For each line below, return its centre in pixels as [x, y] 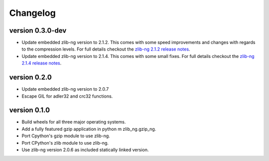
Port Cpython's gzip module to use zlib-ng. [66, 136]
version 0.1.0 [29, 110]
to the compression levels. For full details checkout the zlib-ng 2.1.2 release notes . [106, 49]
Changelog [32, 13]
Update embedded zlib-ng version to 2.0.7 [65, 89]
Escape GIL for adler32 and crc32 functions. [67, 96]
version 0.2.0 [30, 78]
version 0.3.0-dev [38, 30]
